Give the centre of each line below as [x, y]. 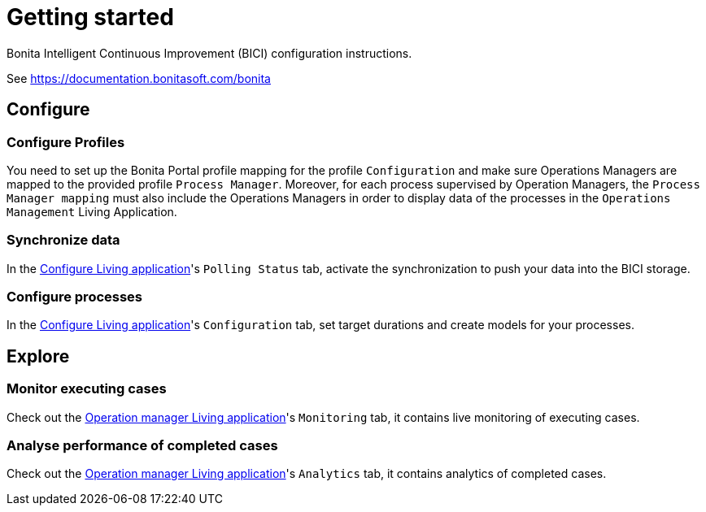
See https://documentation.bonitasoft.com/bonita [139, 78]
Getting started [90, 17]
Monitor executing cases [87, 389]
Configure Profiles [66, 142]
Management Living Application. [92, 211]
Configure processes [75, 297]
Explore [38, 356]
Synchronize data [63, 240]
